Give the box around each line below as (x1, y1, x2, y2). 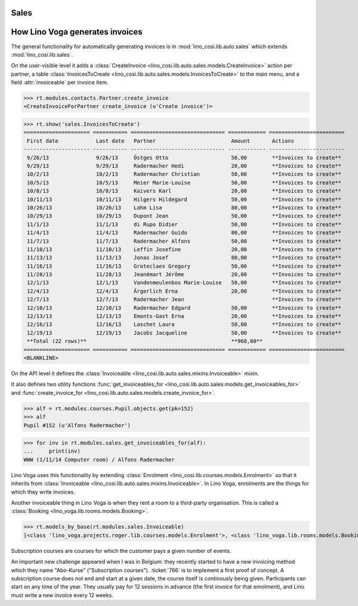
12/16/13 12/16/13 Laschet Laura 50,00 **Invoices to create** (27, 321, 341, 328)
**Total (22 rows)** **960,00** (27, 338, 263, 345)
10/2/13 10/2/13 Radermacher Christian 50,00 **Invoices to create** (27, 171, 341, 178)
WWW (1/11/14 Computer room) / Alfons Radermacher (23, 456, 175, 463)
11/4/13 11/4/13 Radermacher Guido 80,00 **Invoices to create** (27, 230, 341, 236)
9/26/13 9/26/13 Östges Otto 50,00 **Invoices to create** (27, 154, 341, 161)
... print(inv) (23, 448, 81, 455)
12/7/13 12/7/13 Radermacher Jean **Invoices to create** (27, 296, 341, 303)
